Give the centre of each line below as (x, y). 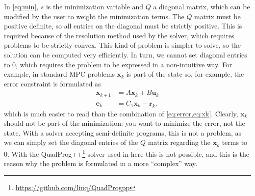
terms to (235, 142)
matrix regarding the (179, 142)
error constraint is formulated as (52, 83)
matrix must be (217, 16)
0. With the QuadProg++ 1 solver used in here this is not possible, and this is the (127, 153)
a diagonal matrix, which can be (202, 6)
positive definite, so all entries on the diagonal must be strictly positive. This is (123, 26)
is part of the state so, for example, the (185, 74)
